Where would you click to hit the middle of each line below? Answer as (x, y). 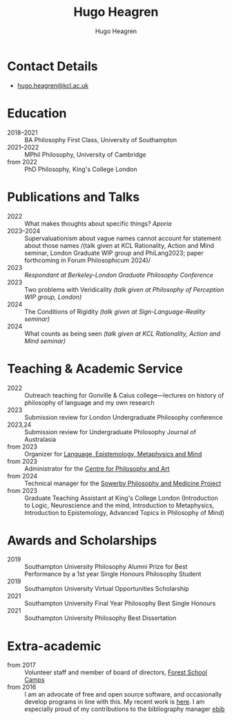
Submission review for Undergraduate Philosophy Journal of (110, 431)
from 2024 (22, 476)
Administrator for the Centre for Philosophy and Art (97, 468)
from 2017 (21, 665)
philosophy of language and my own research (90, 402)
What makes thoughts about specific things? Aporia (98, 223)
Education (37, 113)
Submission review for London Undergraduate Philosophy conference (124, 417)
